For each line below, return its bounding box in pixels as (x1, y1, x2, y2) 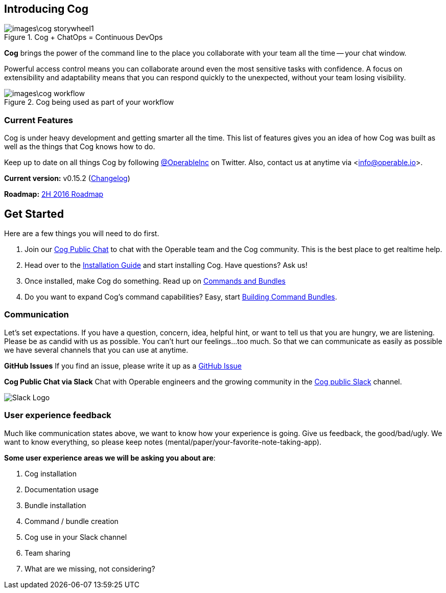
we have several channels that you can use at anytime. (4, 345, 189, 354)
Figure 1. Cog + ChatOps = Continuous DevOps (4, 33, 163, 42)
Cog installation (25, 469, 77, 478)
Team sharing (25, 548, 71, 557)
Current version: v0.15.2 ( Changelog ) (4, 174, 130, 183)
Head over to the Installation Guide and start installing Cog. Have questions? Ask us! (25, 261, 308, 270)
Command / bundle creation (25, 516, 119, 526)
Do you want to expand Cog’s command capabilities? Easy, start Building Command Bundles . (25, 292, 337, 302)
